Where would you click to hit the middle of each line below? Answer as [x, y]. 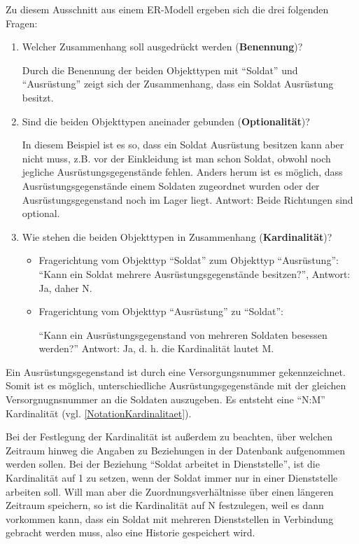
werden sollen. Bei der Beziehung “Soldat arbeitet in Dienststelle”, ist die [163, 464]
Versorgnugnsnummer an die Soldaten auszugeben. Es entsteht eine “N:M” [166, 399]
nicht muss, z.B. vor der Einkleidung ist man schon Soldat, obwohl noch [176, 158]
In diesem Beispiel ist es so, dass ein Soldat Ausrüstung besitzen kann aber [183, 145]
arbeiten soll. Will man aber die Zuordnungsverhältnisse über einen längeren [170, 491]
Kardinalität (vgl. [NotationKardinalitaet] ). [99, 413]
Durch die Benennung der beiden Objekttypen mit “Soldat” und [160, 70]
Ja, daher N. [65, 287]
